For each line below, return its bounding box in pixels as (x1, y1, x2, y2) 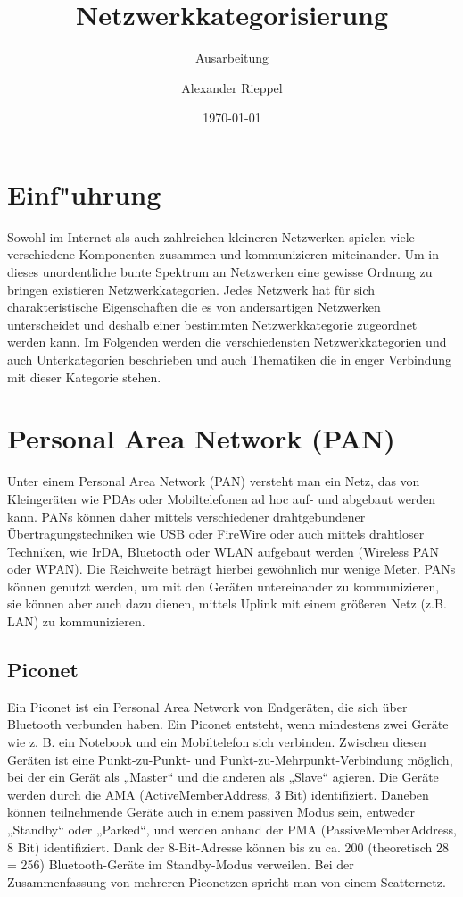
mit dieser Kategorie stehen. (7, 367, 161, 386)
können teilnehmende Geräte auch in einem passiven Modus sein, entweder (7, 802, 416, 821)
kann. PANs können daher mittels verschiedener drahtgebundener (7, 507, 366, 525)
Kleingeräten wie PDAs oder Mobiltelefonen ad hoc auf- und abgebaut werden (7, 489, 436, 507)
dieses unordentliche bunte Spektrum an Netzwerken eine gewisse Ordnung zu (7, 263, 433, 281)
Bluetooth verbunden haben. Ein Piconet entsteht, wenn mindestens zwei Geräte (7, 715, 449, 734)
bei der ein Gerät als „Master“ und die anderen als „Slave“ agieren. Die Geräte (7, 767, 439, 786)
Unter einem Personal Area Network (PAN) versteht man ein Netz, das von (7, 472, 420, 490)
